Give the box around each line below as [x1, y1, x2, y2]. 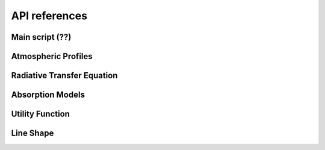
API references [11, 9, 87, 22]
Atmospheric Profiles [11, 51, 93, 61]
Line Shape [11, 128, 54, 139]
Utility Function [11, 109, 70, 119]
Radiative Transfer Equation [11, 70, 118, 81]
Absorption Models [11, 90, 85, 100]
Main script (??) [11, 32, 72, 42]
